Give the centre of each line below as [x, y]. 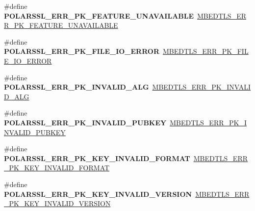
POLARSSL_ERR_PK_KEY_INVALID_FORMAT [97, 158]
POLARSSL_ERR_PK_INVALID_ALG [76, 87]
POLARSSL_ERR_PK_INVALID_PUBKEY [85, 122]
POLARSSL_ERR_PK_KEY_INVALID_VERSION [98, 194]
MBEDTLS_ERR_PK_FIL [206, 51]
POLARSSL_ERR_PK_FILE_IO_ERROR [82, 51]
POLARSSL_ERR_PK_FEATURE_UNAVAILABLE [99, 15]
